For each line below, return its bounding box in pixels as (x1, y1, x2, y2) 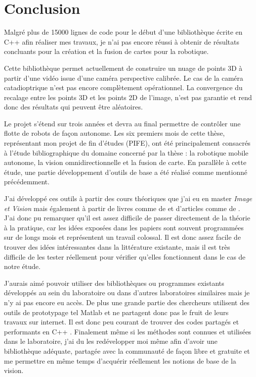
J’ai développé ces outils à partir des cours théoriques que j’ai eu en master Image (4, 193, 253, 204)
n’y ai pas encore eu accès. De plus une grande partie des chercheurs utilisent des (4, 297, 250, 307)
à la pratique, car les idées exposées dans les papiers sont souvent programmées (4, 222, 244, 232)
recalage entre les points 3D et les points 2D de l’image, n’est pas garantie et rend (4, 92, 252, 102)
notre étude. (4, 261, 41, 271)
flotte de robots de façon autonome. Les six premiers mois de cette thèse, (4, 128, 225, 138)
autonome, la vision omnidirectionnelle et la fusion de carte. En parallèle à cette (4, 157, 247, 167)
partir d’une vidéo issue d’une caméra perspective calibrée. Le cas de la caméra (4, 72, 244, 83)
